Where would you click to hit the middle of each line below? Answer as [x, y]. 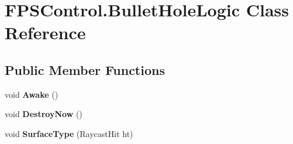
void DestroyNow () [44, 114]
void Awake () [32, 94]
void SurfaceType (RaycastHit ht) [69, 133]
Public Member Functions [85, 69]
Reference [45, 32]
